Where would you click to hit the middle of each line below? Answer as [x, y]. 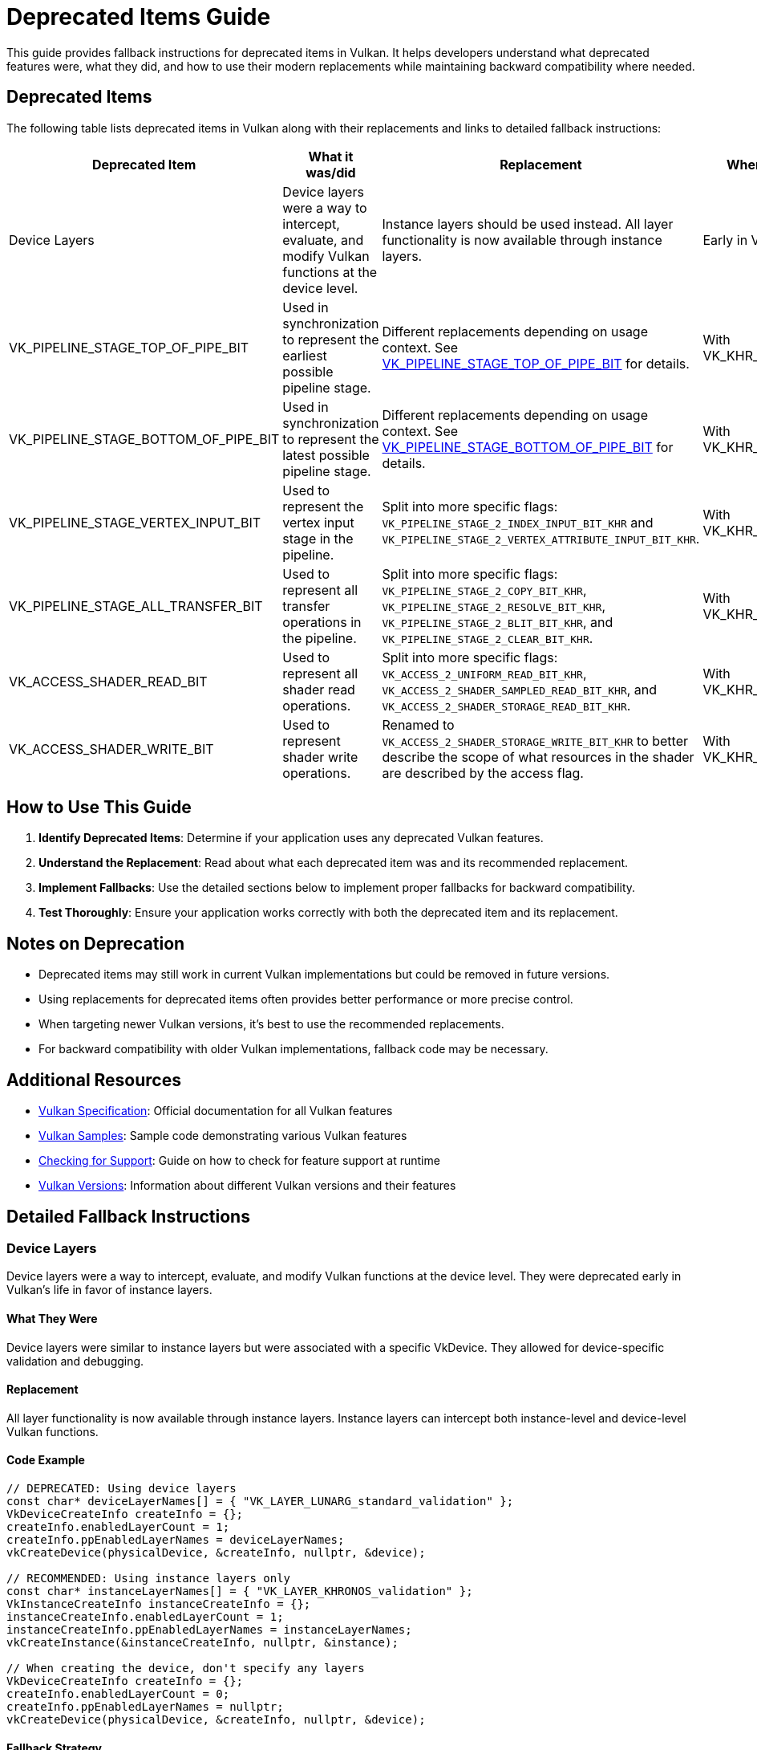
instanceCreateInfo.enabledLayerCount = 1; [145, 1617]
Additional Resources [94, 1080]
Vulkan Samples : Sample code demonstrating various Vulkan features [223, 1136]
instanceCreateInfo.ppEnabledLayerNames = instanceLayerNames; [209, 1630]
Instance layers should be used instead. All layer [528, 224]
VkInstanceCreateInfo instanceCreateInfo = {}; [159, 1604]
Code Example [46, 1460]
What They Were [52, 1318]
